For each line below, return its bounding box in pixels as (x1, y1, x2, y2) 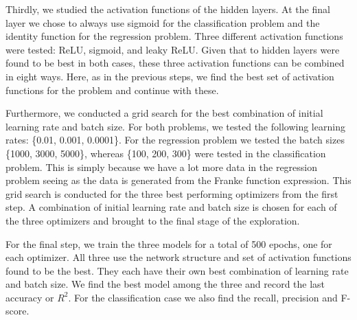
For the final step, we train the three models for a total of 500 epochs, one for (5, 236, 332, 251)
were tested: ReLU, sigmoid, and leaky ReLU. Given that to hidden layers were (5, 42, 340, 56)
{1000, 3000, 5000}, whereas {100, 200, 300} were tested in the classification (5, 146, 326, 160)
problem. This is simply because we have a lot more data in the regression (5, 159, 318, 174)
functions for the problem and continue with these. (5, 82, 219, 97)
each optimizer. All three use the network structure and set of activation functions (5, 250, 352, 264)
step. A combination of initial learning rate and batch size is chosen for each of (5, 200, 337, 214)
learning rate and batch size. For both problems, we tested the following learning (5, 119, 345, 133)
